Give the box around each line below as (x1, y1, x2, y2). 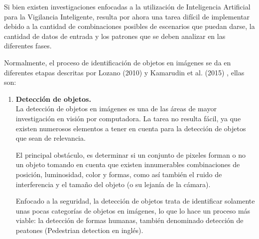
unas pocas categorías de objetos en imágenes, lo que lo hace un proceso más (15, 205, 251, 216)
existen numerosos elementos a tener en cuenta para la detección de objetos (15, 123, 246, 133)
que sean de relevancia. (15, 133, 86, 143)
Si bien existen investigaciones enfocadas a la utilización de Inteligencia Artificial (4, 1, 251, 11)
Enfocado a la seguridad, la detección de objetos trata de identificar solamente (15, 196, 255, 206)
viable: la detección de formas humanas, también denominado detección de (15, 215, 244, 226)
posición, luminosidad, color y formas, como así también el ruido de (15, 169, 222, 179)
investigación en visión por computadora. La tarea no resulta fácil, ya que (15, 113, 241, 123)
